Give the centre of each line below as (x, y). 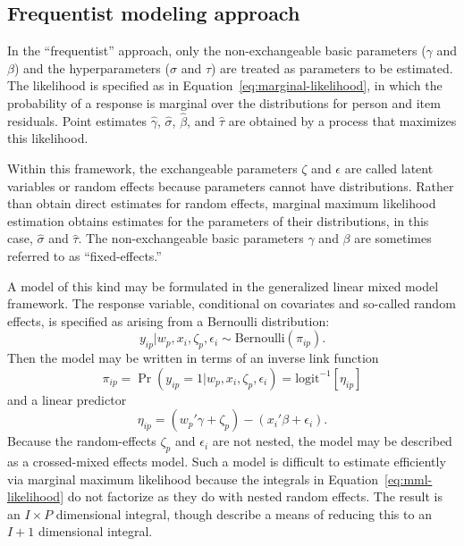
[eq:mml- (409, 479)
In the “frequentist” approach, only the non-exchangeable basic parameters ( (217, 50)
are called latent (389, 168)
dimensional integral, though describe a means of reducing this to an (244, 513)
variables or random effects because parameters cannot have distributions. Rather (231, 185)
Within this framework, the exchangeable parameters (152, 168)
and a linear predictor (67, 399)
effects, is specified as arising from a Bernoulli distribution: (169, 320)
